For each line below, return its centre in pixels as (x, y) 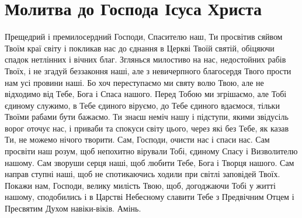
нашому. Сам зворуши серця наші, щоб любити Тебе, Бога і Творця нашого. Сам (150, 162)
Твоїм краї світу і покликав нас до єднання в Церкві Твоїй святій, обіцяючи (140, 48)
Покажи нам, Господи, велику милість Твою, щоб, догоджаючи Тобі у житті (140, 185)
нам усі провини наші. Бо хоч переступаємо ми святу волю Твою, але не (134, 82)
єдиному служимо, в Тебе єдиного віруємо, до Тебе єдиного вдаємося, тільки (142, 105)
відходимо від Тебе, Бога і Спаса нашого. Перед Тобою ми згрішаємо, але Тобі (146, 94)
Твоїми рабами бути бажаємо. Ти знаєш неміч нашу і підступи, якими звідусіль (147, 117)
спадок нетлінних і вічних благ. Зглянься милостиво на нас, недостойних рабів (145, 59)
